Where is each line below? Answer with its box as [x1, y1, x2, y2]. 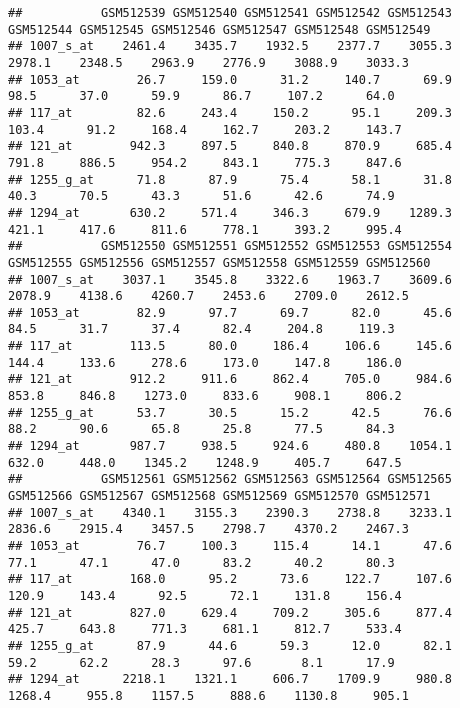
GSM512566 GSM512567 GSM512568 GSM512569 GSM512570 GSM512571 [8, 489, 431, 504]
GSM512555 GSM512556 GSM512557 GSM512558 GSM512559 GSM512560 [8, 255, 431, 270]
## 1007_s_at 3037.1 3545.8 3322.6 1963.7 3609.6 [8, 272, 452, 287]
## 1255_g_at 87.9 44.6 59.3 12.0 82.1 [8, 638, 452, 653]
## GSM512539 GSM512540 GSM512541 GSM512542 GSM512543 [8, 6, 452, 20]
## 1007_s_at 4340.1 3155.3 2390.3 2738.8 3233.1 [8, 505, 452, 520]
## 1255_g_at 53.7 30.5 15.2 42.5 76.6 [8, 405, 452, 420]
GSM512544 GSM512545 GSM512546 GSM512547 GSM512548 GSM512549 [8, 22, 431, 37]
